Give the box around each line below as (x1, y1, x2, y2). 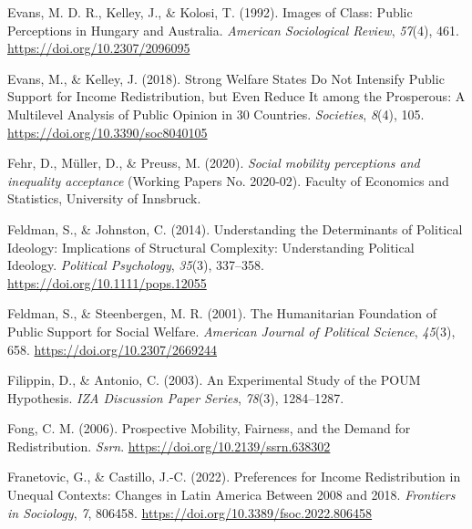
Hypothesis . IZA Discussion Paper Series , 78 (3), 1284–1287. (7, 388, 344, 407)
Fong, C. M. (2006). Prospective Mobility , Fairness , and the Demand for (7, 419, 411, 438)
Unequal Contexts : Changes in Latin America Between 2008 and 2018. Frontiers (7, 485, 456, 504)
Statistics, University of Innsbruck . (7, 189, 201, 208)
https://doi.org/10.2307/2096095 (7, 38, 190, 57)
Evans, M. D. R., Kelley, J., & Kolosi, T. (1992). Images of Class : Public (7, 3, 413, 21)
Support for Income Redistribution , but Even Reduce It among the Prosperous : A (7, 87, 466, 106)
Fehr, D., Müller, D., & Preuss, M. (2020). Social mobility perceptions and (7, 153, 420, 172)
